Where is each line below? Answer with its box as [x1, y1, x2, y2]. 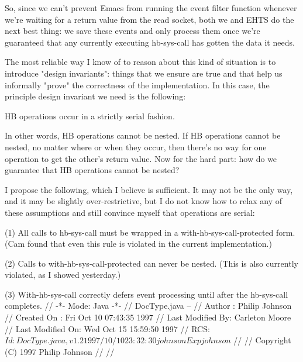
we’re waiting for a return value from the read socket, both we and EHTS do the [5, 13, 294, 25]
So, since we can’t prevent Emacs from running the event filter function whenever [5, 2, 297, 13]
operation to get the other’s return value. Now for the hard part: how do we [5, 152, 277, 164]
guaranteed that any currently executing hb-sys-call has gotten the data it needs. [5, 36, 295, 48]
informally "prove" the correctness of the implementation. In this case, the [5, 78, 270, 91]
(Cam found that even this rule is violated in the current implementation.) [5, 237, 272, 250]
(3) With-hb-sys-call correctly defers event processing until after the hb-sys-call [5, 288, 288, 300]
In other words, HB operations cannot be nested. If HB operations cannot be [5, 129, 281, 142]
